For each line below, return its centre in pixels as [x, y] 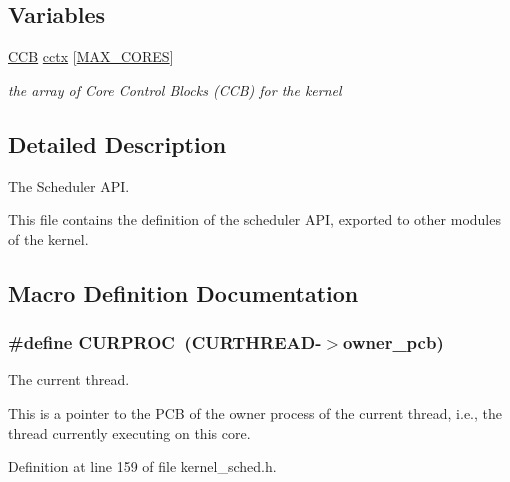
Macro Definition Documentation [183, 292]
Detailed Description [117, 143]
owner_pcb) [393, 342]
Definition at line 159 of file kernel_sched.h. [142, 466]
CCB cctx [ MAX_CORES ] [91, 56]
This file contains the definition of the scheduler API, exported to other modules [254, 219]
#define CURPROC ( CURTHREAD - [165, 342]
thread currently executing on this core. [129, 432]
